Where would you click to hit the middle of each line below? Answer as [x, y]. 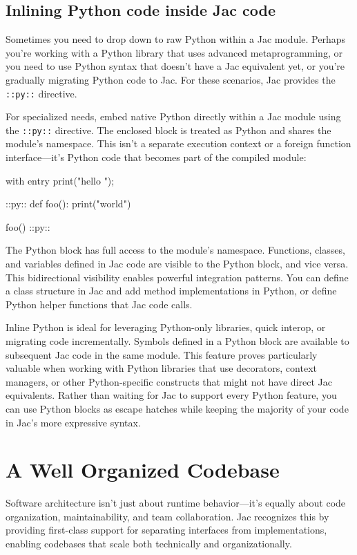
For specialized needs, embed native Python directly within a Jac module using [173, 116]
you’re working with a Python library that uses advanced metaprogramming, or [174, 52]
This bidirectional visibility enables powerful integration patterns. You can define [177, 277]
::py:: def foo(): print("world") [68, 204]
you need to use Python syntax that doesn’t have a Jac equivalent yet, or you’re [175, 66]
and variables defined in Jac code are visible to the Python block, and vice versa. [177, 264]
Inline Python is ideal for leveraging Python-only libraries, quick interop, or [166, 327]
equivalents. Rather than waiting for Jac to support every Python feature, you [171, 395]
